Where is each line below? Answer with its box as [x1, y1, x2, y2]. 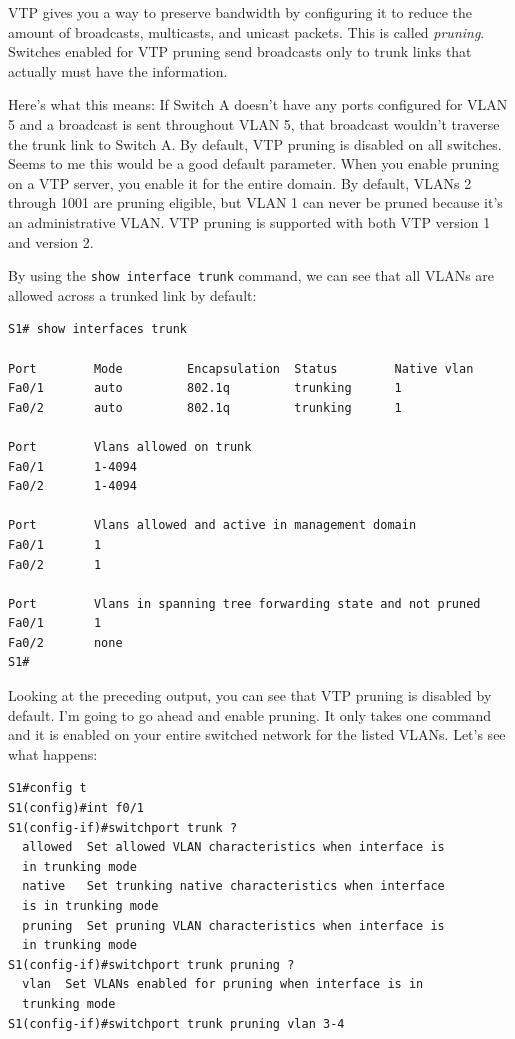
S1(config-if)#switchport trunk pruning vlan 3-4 [8, 1016, 345, 1031]
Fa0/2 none [8, 635, 123, 650]
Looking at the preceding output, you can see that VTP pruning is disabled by [8, 685, 492, 706]
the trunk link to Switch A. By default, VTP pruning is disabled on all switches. [8, 133, 502, 154]
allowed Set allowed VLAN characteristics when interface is [22, 840, 445, 855]
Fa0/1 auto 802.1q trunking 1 [8, 381, 402, 396]
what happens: [8, 743, 98, 764]
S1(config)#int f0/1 [8, 801, 145, 816]
